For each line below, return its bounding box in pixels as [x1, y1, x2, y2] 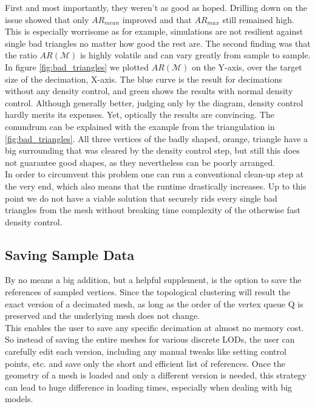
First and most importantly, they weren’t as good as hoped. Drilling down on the [5, 1, 307, 13]
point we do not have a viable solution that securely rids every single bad [5, 191, 277, 204]
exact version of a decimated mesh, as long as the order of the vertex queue [5, 297, 286, 310]
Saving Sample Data [5, 245, 135, 264]
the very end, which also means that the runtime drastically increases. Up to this [5, 179, 307, 192]
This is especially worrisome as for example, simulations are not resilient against [5, 25, 303, 38]
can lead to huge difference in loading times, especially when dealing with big [5, 380, 293, 393]
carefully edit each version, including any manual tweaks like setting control [5, 345, 286, 358]
